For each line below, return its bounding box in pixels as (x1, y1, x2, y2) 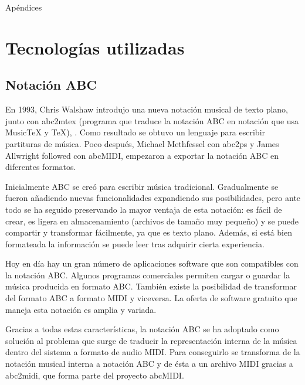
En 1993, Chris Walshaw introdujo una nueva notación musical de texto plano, (5, 103, 288, 115)
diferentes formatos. (5, 161, 76, 173)
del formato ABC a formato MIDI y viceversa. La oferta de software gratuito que (5, 292, 297, 304)
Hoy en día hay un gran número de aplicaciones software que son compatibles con (5, 257, 299, 270)
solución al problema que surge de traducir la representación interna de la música (5, 334, 297, 346)
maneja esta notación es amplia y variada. (5, 303, 157, 315)
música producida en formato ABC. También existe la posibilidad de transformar (5, 280, 297, 292)
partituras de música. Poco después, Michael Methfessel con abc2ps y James (5, 137, 279, 149)
